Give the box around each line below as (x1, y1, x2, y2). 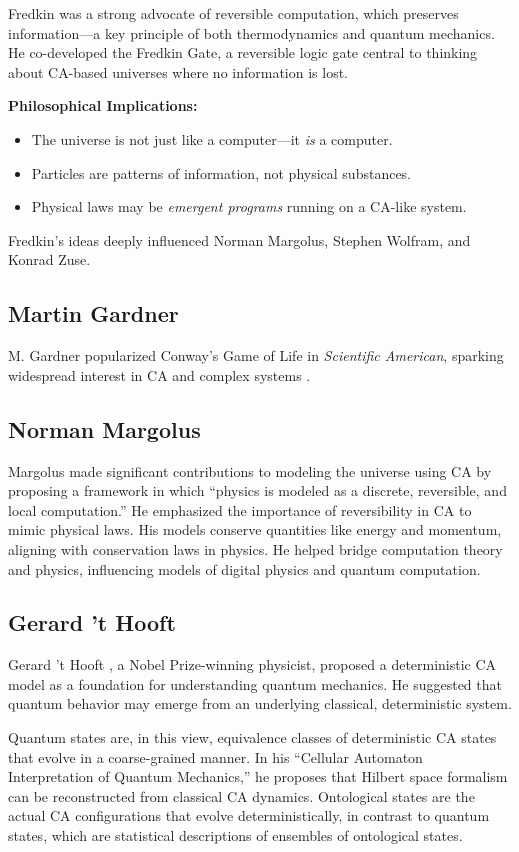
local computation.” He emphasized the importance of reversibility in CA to (8, 499, 472, 520)
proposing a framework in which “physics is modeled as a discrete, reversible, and (8, 480, 507, 501)
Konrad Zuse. (8, 249, 91, 270)
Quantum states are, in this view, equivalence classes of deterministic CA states (8, 727, 497, 748)
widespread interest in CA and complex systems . (8, 364, 311, 385)
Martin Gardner (8, 298, 179, 329)
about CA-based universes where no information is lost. (8, 61, 349, 82)
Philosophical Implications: (8, 95, 198, 116)
